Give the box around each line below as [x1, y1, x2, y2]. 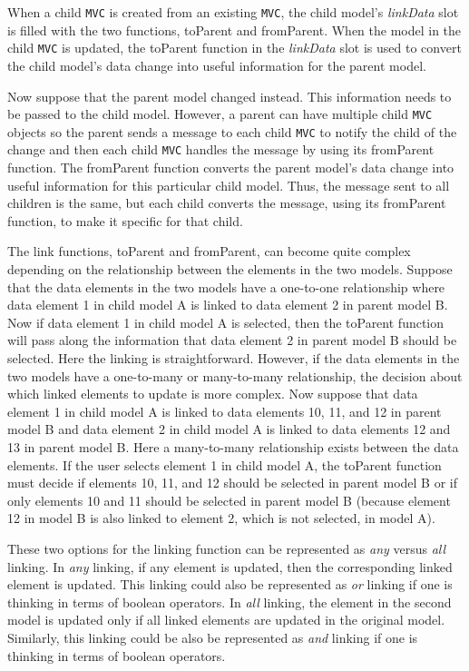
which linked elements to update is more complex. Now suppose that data [7, 384, 418, 403]
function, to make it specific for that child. [7, 211, 243, 230]
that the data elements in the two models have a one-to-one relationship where [7, 277, 445, 296]
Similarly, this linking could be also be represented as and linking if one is [7, 627, 418, 646]
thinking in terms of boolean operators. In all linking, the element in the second [7, 592, 452, 611]
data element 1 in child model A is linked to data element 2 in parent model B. [7, 295, 448, 314]
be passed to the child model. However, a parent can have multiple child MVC [7, 104, 433, 123]
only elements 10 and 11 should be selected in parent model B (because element [7, 490, 451, 509]
